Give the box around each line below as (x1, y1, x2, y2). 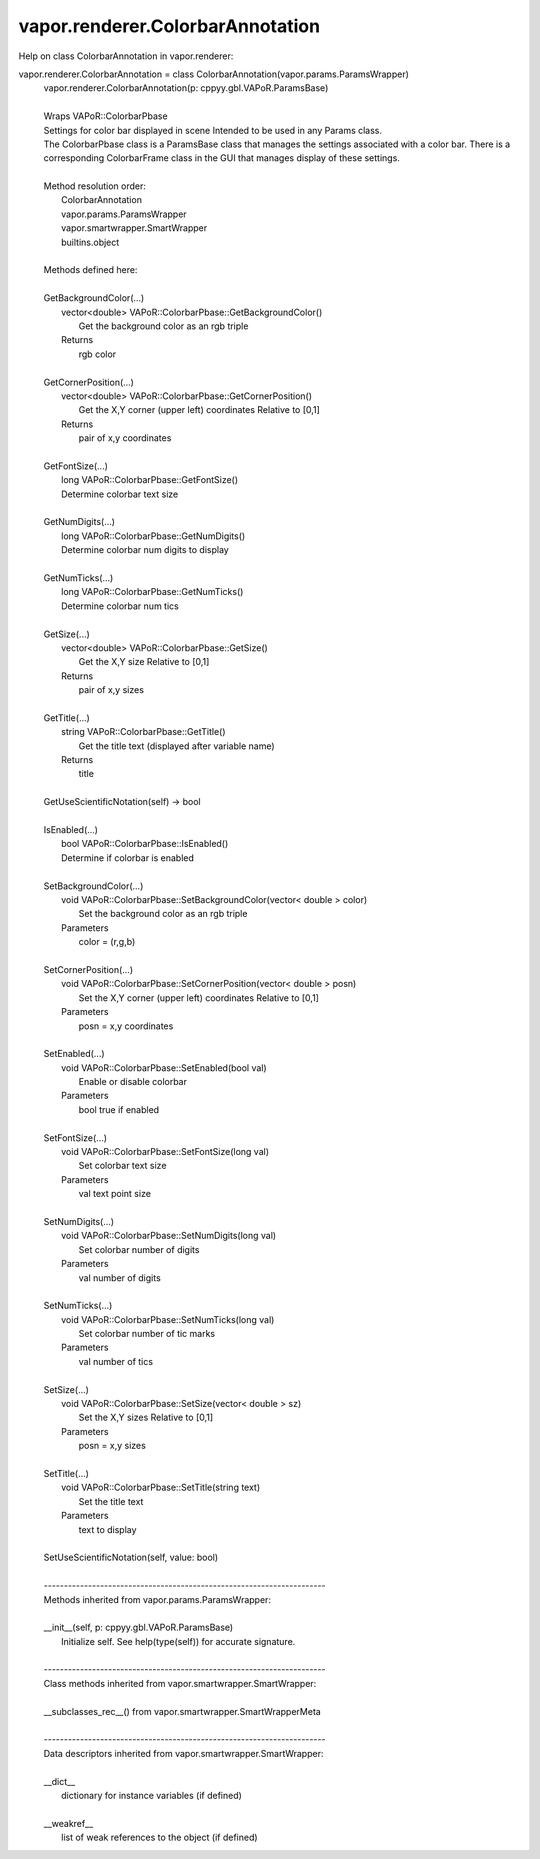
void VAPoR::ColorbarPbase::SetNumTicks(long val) (61, 1313, 275, 1325)
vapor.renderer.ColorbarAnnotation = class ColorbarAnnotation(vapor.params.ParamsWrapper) (18, 68, 410, 80)
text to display (78, 1523, 137, 1535)
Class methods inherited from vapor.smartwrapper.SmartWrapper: (43, 1677, 317, 1689)
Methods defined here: (43, 264, 138, 276)
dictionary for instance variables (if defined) (61, 1789, 242, 1801)
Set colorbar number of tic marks (78, 1328, 215, 1340)
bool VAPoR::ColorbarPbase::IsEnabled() (61, 838, 229, 850)
